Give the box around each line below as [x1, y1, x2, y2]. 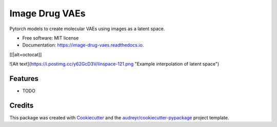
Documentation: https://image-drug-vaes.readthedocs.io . [22, 42, 144, 48]
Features [9, 74, 38, 83]
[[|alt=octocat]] [9, 51, 42, 57]
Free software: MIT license [22, 35, 79, 41]
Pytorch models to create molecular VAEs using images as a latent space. [9, 26, 165, 32]
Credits [9, 101, 34, 110]
